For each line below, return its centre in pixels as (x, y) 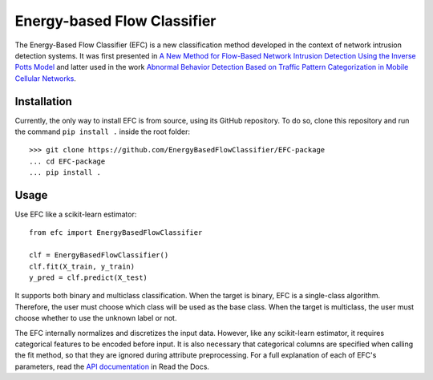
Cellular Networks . (45, 78)
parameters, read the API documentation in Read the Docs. (112, 366)
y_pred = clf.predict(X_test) (89, 278)
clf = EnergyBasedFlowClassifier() (99, 255)
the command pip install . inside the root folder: (103, 131)
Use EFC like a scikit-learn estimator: (76, 214)
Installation (43, 101)
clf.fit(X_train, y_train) (82, 266)
